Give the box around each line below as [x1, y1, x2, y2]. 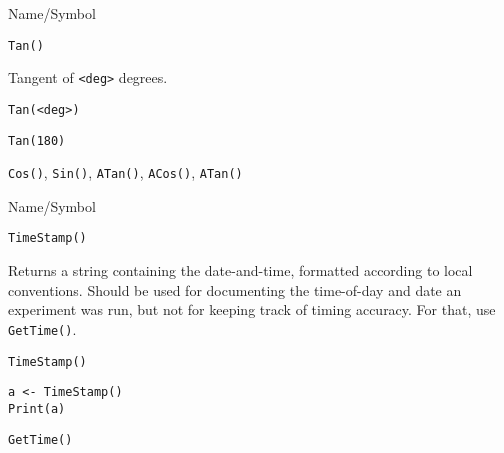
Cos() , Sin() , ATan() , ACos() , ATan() [8, 162, 243, 183]
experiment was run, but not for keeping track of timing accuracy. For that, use [8, 299, 496, 320]
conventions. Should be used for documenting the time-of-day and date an [8, 279, 462, 300]
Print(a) [8, 401, 66, 416]
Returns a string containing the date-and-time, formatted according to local [8, 260, 473, 281]
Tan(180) [8, 133, 66, 148]
